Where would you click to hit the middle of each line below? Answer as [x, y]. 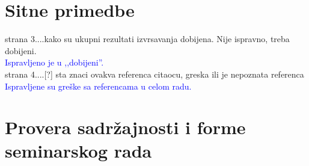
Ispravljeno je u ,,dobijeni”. [54, 62]
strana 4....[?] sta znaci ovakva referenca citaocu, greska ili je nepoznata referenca [154, 74]
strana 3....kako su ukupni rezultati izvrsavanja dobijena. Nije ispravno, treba [147, 39]
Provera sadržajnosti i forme [125, 127]
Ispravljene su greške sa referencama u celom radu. [98, 86]
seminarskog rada [78, 151]
